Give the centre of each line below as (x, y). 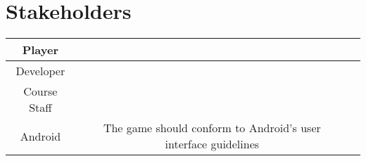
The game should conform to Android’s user (212, 128)
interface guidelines (212, 144)
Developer (40, 71)
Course (40, 91)
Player (40, 50)
